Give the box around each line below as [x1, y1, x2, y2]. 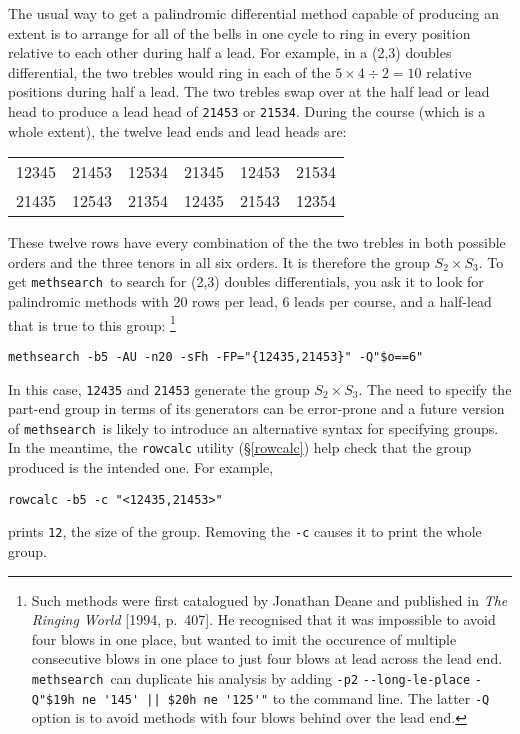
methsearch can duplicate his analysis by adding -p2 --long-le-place [31, 668, 471, 688]
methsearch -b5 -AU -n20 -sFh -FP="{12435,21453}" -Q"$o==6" [8, 349, 424, 364]
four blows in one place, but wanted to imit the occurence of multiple [31, 628, 457, 649]
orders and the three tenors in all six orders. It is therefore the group [8, 251, 430, 272]
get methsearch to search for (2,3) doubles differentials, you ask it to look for [8, 271, 484, 292]
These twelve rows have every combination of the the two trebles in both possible [8, 232, 506, 253]
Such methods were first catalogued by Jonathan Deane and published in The [31, 589, 508, 610]
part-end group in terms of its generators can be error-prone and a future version [8, 398, 505, 419]
